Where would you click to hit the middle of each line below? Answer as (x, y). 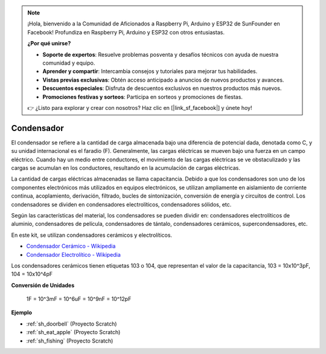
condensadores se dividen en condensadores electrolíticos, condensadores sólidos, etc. (121, 204)
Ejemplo (22, 313)
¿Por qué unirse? (49, 43)
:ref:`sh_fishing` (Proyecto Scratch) (70, 341)
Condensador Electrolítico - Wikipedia (73, 254)
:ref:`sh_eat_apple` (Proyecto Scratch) (73, 332)
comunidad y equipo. (69, 63)
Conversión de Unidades (43, 285)
